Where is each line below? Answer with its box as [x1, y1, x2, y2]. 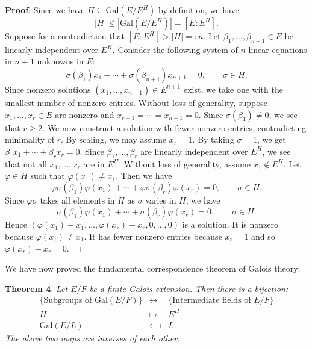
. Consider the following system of [112, 43, 238, 55]
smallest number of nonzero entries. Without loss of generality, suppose [5, 96, 267, 108]
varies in [145, 193, 176, 206]
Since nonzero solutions [5, 82, 91, 95]
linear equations [248, 43, 307, 55]
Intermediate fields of [172, 296, 251, 305]
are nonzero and [55, 108, 114, 120]
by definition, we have [158, 4, 239, 16]
